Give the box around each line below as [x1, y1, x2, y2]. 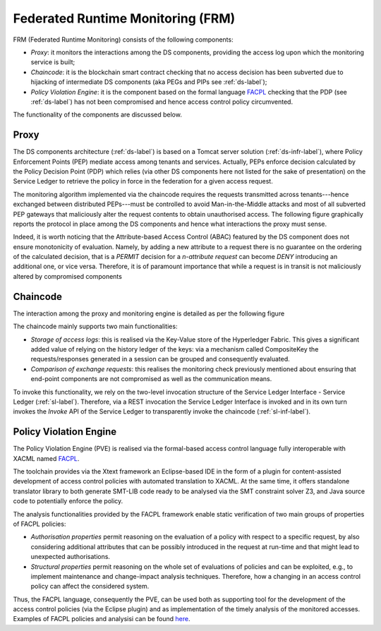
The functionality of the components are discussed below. [13, 110, 183, 119]
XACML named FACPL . [13, 454, 80, 462]
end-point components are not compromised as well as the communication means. [30, 375, 272, 383]
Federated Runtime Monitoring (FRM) [13, 11, 236, 26]
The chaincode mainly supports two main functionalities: [13, 322, 178, 331]
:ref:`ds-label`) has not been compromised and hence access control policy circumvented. [30, 97, 293, 106]
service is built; [30, 58, 75, 66]
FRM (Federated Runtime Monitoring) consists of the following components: [13, 35, 234, 44]
